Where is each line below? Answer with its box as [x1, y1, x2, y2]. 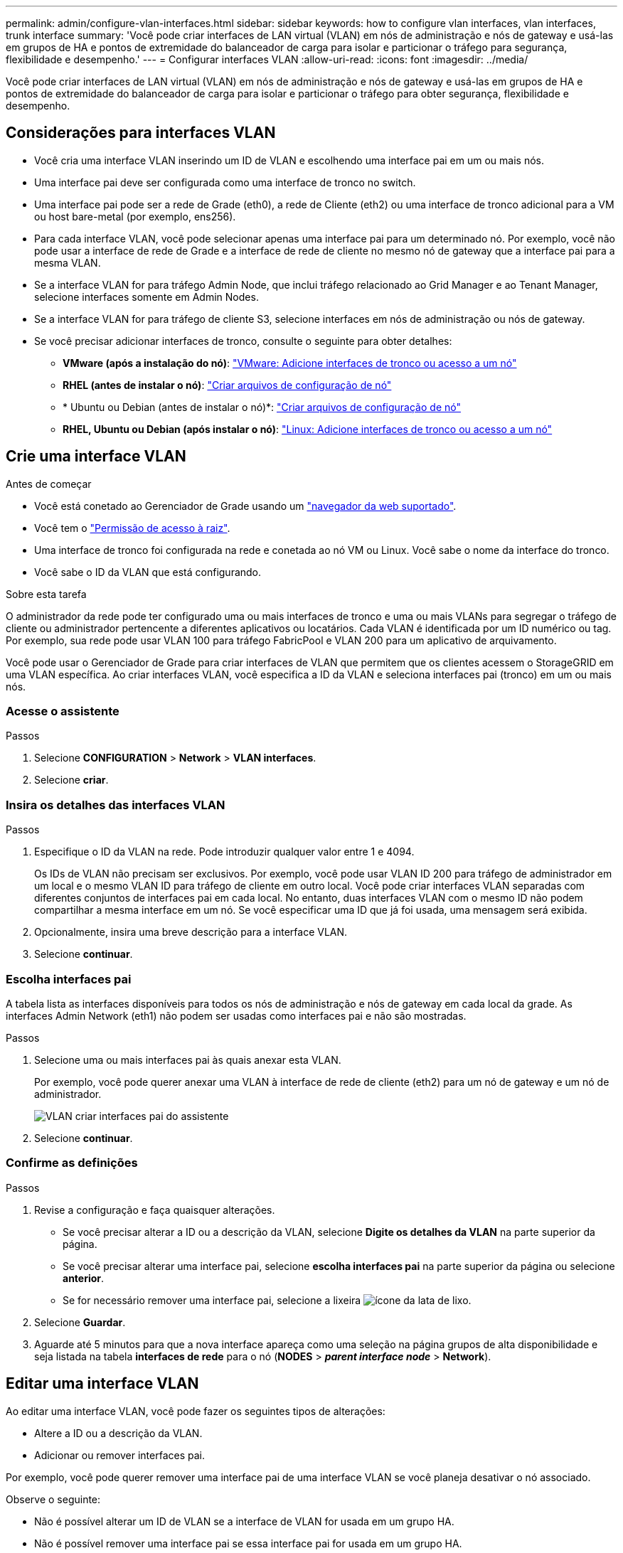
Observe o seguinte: [6, 1493, 101, 1505]
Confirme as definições [6, 1156, 138, 1170]
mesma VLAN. [34, 256, 101, 269]
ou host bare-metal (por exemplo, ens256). [34, 210, 236, 223]
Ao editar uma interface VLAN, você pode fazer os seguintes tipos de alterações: [6, 1404, 385, 1417]
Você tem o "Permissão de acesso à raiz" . [34, 521, 230, 534]
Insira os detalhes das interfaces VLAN [6, 797, 225, 812]
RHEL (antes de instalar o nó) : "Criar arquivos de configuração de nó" [63, 378, 392, 391]
